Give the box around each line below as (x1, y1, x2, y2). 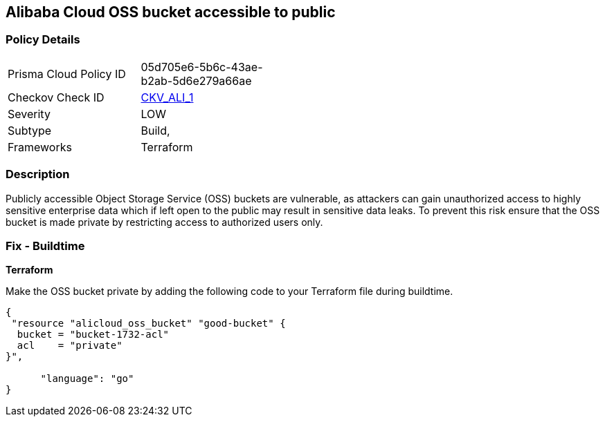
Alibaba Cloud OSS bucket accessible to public (6, 3, 336, 21)
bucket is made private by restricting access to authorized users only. (6, 215, 323, 228)
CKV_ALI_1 (141, 90, 194, 104)
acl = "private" (17, 340, 123, 352)
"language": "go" (40, 373, 134, 385)
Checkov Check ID (8, 90, 105, 104)
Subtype (8, 123, 52, 137)
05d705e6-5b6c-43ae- (141, 59, 263, 74)
